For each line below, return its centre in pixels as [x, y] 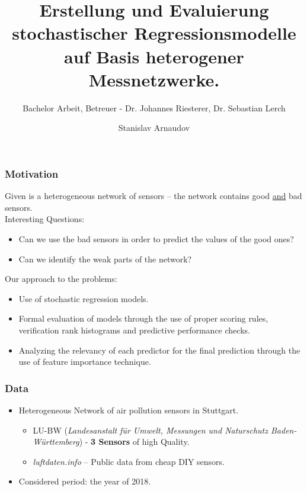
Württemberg [56, 442]
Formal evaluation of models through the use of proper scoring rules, [143, 318]
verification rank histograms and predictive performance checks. [134, 330]
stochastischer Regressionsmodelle [154, 33]
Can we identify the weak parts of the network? [105, 259]
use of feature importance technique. [85, 362]
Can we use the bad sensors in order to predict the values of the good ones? [156, 238]
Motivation [32, 173]
